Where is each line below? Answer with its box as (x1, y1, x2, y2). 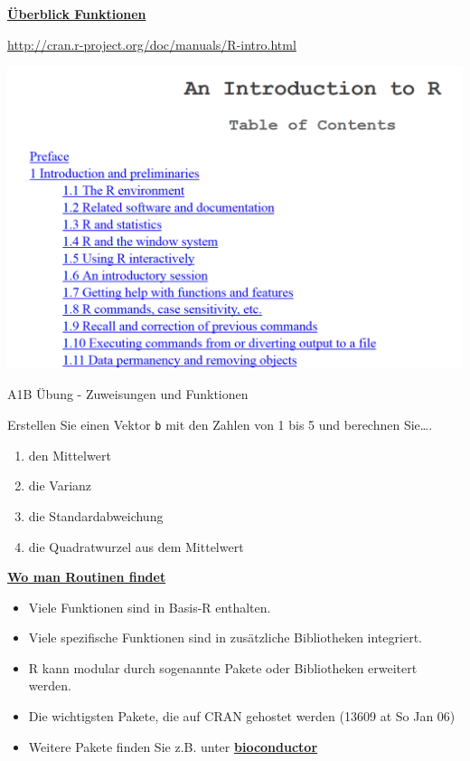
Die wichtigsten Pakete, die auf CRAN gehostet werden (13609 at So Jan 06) (28, 707, 456, 726)
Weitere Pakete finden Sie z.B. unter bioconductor (28, 737, 318, 756)
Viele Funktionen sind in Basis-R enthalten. (28, 597, 271, 616)
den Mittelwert (28, 445, 111, 464)
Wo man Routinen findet (7, 567, 166, 586)
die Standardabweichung (28, 506, 164, 525)
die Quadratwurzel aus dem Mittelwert (28, 537, 244, 556)
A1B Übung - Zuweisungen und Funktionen (7, 385, 249, 404)
